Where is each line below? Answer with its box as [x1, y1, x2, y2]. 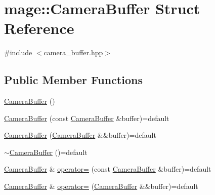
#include [4, 47, 32, 58]
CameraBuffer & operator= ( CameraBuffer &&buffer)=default [4, 181, 198, 191]
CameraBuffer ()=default [9, 146, 88, 157]
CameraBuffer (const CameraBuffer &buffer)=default [4, 112, 169, 123]
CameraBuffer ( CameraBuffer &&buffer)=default [4, 130, 156, 140]
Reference [4, 18, 74, 38]
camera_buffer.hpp [44, 47, 103, 58]
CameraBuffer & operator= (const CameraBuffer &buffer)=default [4, 164, 211, 174]
